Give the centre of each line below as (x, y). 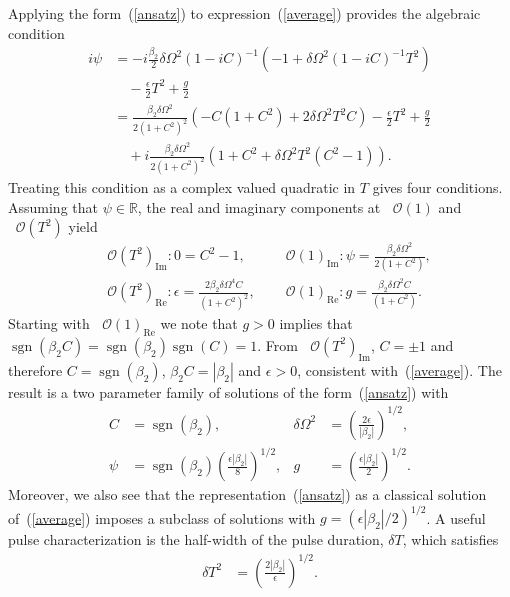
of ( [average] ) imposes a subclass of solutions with (162, 517)
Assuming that (53, 206)
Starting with (49, 323)
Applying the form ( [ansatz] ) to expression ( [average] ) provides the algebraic (244, 13)
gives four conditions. (437, 187)
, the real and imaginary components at (259, 206)
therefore (35, 369)
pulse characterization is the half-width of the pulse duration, (196, 539)
